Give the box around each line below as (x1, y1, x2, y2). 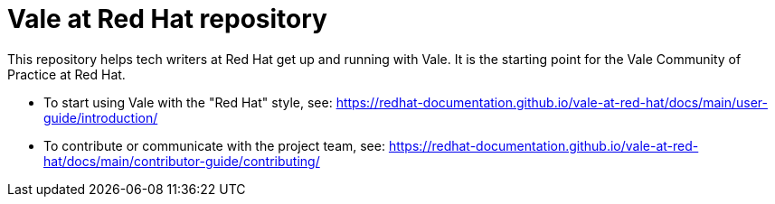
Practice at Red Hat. (7, 66, 126, 82)
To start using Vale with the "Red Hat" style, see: (43, 94, 333, 110)
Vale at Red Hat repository (7, 4, 327, 34)
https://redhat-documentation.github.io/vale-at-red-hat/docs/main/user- (336, 94, 768, 110)
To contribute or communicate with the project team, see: (43, 137, 385, 153)
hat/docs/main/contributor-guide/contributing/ (43, 153, 320, 169)
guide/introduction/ (43, 109, 158, 125)
